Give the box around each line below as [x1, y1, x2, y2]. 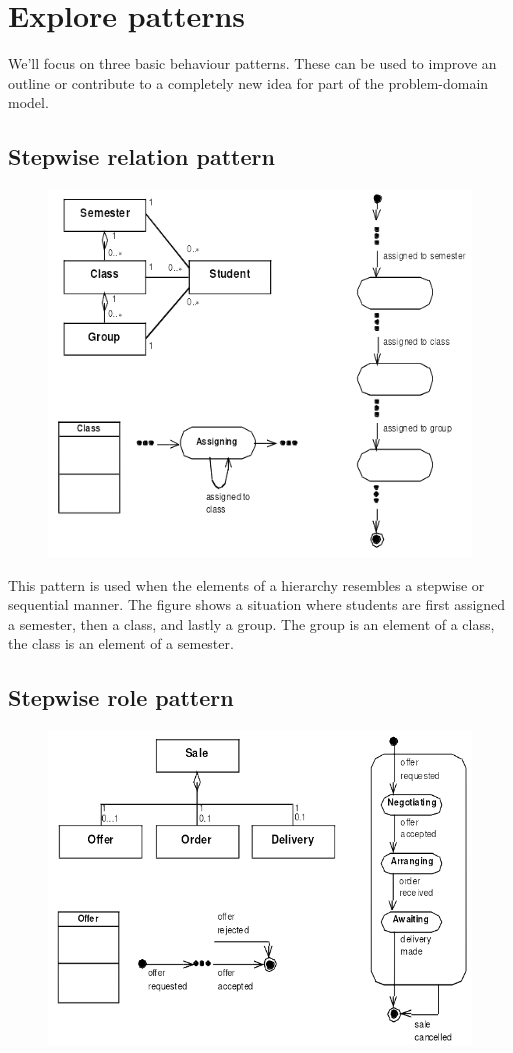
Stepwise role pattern [8, 682, 234, 713]
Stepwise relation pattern [8, 141, 275, 172]
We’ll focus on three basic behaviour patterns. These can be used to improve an [8, 53, 497, 74]
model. [8, 92, 49, 113]
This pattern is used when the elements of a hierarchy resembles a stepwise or [8, 574, 485, 595]
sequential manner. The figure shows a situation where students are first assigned [8, 594, 506, 615]
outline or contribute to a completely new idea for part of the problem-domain [8, 72, 489, 93]
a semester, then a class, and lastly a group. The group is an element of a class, [8, 613, 495, 634]
